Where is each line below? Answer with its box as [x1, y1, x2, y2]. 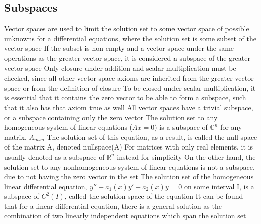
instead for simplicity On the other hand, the [117, 151, 256, 162]
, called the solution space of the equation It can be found [64, 191, 243, 201]
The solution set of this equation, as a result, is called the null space [47, 131, 257, 142]
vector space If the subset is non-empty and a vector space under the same [4, 43, 234, 53]
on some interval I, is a [184, 181, 254, 191]
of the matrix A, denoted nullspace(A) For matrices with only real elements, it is [4, 141, 253, 152]
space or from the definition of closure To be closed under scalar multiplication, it [4, 82, 256, 93]
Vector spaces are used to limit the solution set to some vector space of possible [4, 23, 249, 34]
